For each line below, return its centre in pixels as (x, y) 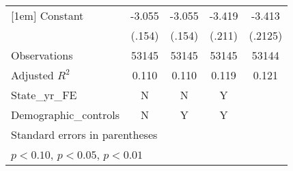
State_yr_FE (44, 95)
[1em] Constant (47, 15)
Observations (42, 55)
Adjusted (32, 75)
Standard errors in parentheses (84, 134)
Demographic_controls (66, 115)
